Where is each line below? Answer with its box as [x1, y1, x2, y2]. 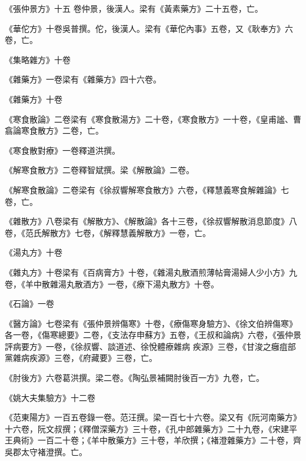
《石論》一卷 [5, 297, 54, 310]
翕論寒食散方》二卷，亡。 [5, 124, 104, 137]
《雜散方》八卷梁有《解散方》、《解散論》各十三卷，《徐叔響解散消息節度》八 [5, 215, 297, 227]
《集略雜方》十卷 [5, 53, 71, 65]
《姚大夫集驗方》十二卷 [5, 391, 95, 403]
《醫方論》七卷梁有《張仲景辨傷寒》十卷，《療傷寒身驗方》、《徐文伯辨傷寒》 [5, 317, 297, 329]
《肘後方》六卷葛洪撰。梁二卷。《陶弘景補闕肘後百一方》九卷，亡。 [5, 372, 264, 384]
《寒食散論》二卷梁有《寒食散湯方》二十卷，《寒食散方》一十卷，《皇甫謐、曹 [5, 112, 301, 125]
